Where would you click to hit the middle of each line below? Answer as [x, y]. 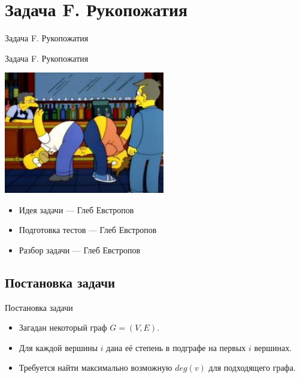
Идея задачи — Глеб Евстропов [76, 209]
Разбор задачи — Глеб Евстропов [80, 250]
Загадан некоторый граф [63, 327]
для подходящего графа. [252, 368]
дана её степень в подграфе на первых [176, 347]
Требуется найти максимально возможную [96, 368]
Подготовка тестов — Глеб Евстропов [88, 230]
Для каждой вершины [58, 347]
